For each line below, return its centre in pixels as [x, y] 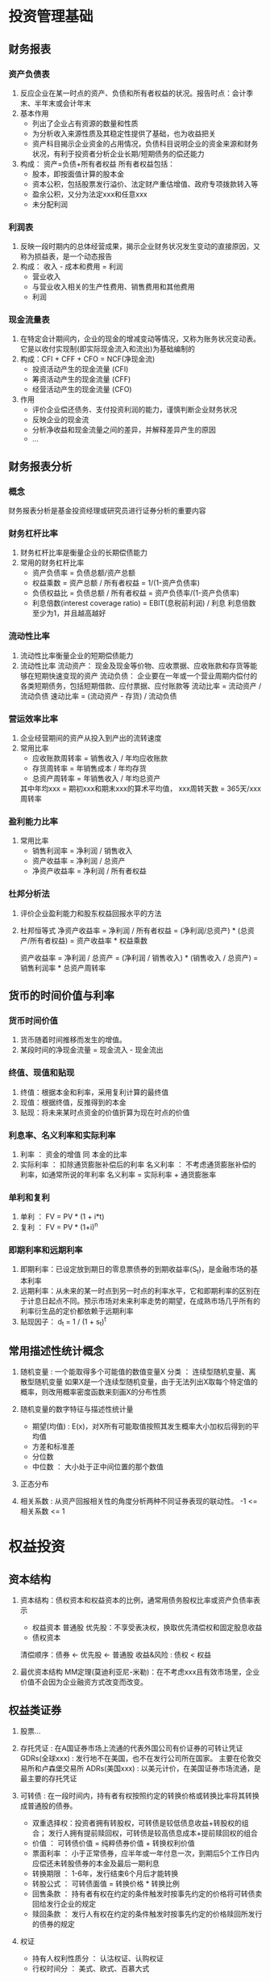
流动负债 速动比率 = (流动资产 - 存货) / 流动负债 [98, 695]
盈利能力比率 [33, 822]
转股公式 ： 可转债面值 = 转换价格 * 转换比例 [106, 1884]
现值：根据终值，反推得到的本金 [73, 1102]
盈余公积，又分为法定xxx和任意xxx [89, 194]
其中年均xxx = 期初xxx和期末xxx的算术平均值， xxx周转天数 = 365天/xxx [141, 788]
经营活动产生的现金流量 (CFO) [82, 390]
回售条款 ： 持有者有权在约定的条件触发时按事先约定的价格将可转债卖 [147, 1894]
